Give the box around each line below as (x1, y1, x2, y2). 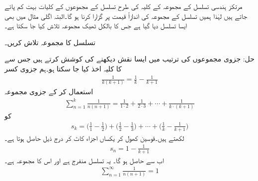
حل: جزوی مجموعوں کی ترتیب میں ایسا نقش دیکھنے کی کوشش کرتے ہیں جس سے (4, 54, 255, 64)
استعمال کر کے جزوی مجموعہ (4, 86, 93, 97)
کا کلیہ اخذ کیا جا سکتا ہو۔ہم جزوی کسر (4, 63, 122, 73)
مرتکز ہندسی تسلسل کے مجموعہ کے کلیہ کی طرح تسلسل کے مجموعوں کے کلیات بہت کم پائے (4, 1, 243, 11)
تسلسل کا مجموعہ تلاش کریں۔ (4, 37, 95, 47)
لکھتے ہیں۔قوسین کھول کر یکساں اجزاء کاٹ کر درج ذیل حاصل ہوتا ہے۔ (4, 132, 184, 143)
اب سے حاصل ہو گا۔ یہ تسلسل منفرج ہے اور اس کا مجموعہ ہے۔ (4, 155, 164, 165)
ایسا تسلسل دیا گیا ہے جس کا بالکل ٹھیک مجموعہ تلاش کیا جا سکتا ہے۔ (4, 20, 187, 31)
